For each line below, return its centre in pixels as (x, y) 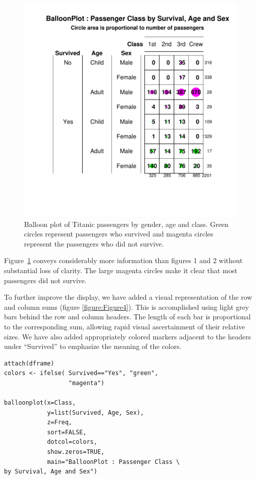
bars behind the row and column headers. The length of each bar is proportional (127, 317)
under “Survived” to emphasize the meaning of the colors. (93, 346)
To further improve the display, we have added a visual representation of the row (128, 297)
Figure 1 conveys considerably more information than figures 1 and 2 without (123, 260)
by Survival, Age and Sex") (51, 472)
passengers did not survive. (45, 280)
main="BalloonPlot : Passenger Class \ (113, 462)
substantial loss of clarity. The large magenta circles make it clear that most (121, 270)
